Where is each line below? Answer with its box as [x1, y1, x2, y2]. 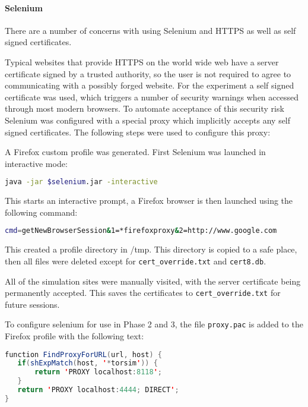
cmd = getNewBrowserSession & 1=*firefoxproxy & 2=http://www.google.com [5, 226, 277, 235]
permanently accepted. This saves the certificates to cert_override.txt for [5, 286, 281, 299]
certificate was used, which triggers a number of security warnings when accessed [5, 90, 299, 103]
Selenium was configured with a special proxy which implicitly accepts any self [5, 113, 291, 126]
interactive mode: [5, 157, 68, 169]
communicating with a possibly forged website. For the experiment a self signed [5, 79, 294, 92]
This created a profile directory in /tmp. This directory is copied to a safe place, [5, 243, 297, 255]
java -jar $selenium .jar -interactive [5, 178, 158, 187]
